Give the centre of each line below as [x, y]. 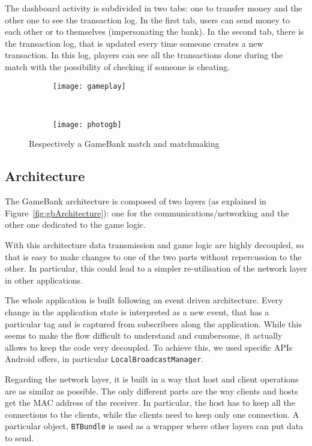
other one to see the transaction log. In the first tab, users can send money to [148, 19]
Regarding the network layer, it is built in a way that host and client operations [152, 379]
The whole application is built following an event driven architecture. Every [144, 300]
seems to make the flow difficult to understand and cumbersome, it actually [144, 335]
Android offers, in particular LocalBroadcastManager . [104, 359]
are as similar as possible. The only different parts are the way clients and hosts [151, 391]
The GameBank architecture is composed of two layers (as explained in [136, 201]
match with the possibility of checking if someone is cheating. [118, 66]
